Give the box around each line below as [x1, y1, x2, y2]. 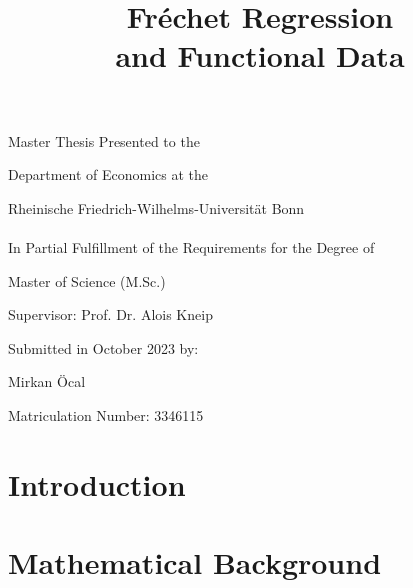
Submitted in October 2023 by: [8, 337, 199, 358]
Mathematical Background [8, 542, 382, 583]
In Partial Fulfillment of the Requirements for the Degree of [8, 236, 375, 257]
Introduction [8, 463, 186, 504]
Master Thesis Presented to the [8, 130, 200, 151]
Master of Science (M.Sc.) [8, 270, 166, 291]
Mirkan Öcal [8, 371, 86, 392]
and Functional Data [115, 35, 405, 76]
